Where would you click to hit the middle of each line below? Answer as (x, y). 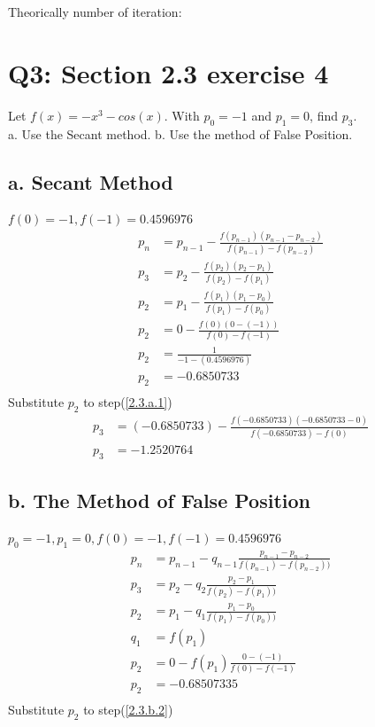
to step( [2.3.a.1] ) (128, 402)
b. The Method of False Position (159, 500)
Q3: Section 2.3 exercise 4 (168, 72)
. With (182, 115)
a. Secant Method (91, 181)
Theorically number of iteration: (95, 12)
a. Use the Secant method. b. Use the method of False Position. (180, 133)
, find (324, 115)
